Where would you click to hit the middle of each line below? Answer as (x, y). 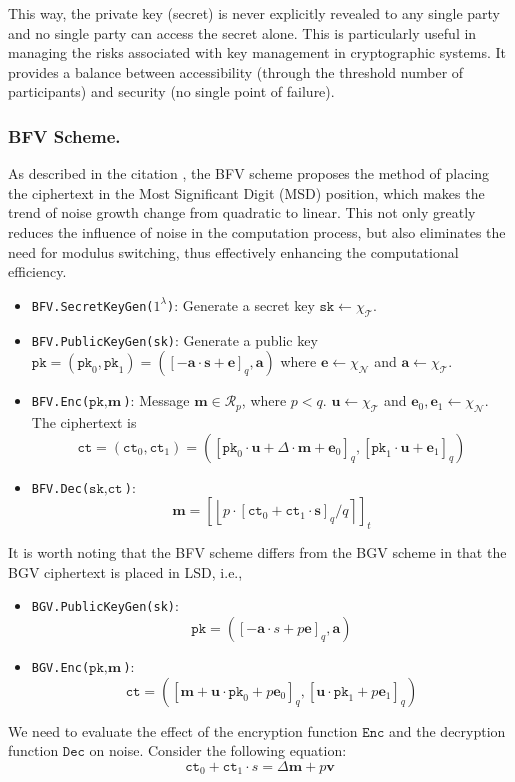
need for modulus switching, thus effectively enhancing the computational (233, 251)
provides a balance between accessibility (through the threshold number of (236, 71)
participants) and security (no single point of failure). (171, 91)
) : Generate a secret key (241, 304)
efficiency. (37, 271)
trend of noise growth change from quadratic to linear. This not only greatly (242, 212)
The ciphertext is (84, 422)
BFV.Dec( (60, 488)
